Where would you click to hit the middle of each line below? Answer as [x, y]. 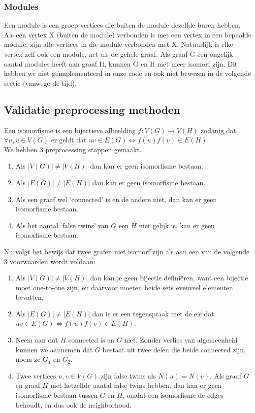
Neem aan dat [37, 340]
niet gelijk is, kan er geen [177, 225]
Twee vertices [36, 375]
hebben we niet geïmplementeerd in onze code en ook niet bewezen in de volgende [127, 73]
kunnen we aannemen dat [54, 349]
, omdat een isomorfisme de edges [173, 395]
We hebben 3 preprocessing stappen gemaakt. [73, 149]
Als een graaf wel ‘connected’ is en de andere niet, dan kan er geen [116, 199]
